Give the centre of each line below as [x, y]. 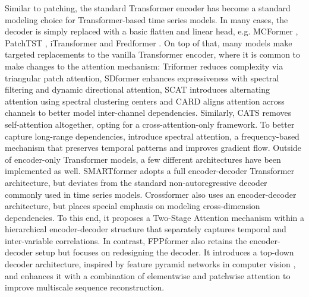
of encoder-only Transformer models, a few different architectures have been [143, 159]
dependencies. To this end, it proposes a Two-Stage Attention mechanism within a [155, 217]
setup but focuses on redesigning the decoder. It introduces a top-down [165, 252]
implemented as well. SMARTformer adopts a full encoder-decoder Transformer [150, 171]
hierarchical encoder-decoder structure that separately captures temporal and [146, 229]
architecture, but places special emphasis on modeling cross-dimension [133, 206]
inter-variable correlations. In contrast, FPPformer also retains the [126, 240]
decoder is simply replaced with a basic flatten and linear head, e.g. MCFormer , [152, 31]
